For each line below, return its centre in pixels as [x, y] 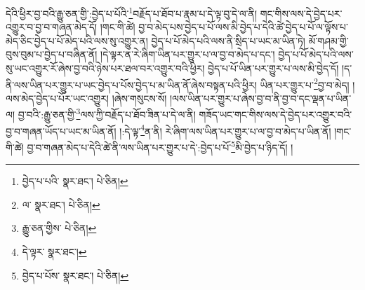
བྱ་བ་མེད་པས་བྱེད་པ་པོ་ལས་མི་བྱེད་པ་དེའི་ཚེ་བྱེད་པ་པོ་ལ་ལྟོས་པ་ [243, 27]
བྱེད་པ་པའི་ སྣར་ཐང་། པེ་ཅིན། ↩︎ [75, 181]
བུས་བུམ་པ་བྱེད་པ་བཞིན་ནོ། [52, 54]
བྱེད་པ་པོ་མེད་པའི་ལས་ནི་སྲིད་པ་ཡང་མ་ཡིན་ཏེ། [228, 40]
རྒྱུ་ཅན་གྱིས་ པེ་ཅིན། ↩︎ [59, 228]
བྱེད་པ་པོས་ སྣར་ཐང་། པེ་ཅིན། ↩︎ [75, 275]
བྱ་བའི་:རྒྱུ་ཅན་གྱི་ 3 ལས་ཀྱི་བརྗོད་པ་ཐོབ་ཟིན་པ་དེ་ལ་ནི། [107, 113]
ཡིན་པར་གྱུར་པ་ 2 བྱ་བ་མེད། [305, 83]
